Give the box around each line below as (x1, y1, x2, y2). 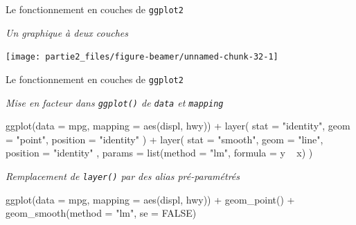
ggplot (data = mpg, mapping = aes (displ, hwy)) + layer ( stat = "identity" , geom (6, 118, 350, 133)
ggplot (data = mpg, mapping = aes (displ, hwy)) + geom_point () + (6, 192, 295, 206)
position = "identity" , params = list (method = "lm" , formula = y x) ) (6, 145, 313, 160)
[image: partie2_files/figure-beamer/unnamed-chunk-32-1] (6, 52, 278, 62)
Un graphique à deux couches (6, 25, 129, 39)
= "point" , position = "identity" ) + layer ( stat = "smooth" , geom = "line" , (6, 132, 323, 146)
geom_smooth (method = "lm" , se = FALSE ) (6, 206, 197, 220)
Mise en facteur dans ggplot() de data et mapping (6, 95, 224, 109)
